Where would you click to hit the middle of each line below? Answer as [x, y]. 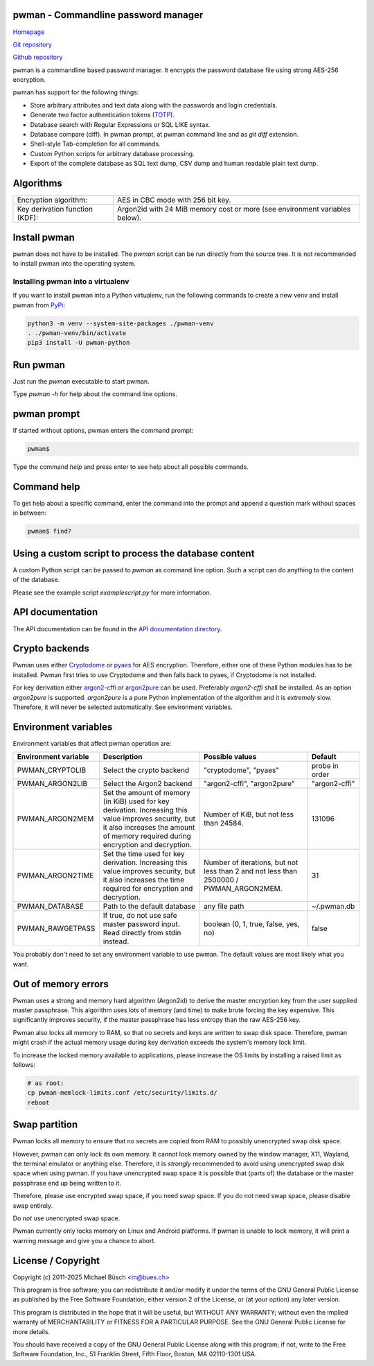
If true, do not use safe [140, 916]
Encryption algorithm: [52, 200]
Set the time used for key [144, 854]
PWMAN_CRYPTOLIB [52, 770]
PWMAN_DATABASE [51, 907]
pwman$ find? [50, 531]
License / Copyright [56, 1260]
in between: [29, 513]
